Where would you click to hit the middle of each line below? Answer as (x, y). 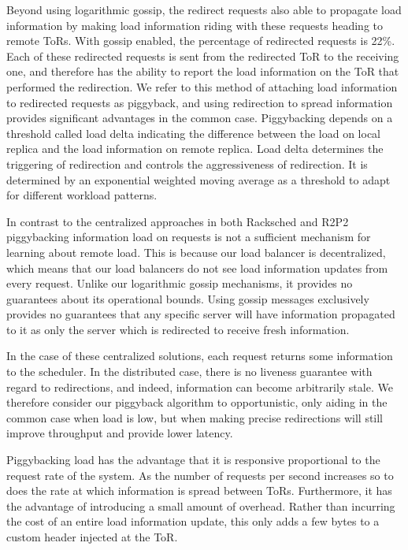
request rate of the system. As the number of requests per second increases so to (200, 475)
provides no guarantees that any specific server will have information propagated (201, 314)
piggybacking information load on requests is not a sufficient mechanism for (189, 237)
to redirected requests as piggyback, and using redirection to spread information (200, 102)
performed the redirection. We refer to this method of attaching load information (202, 86)
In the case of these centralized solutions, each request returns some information (200, 356)
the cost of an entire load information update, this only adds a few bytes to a (193, 521)
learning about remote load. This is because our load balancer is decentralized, (196, 252)
